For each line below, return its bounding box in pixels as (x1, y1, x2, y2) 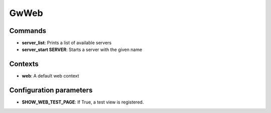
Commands (9, 26, 47, 35)
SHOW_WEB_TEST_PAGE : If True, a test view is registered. (22, 99, 144, 105)
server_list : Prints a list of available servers (22, 40, 112, 46)
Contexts (9, 60, 39, 68)
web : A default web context (22, 73, 79, 79)
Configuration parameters (9, 86, 93, 94)
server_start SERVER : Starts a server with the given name (22, 46, 143, 52)
